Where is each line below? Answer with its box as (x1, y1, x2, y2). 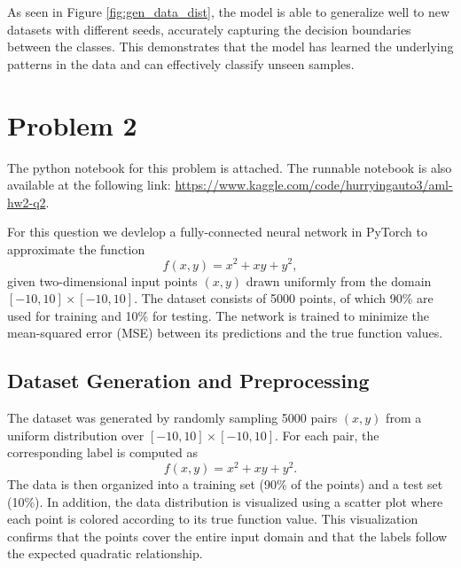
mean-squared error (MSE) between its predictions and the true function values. (7, 323, 443, 342)
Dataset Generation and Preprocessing (7, 367, 370, 394)
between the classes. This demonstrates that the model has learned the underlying (7, 37, 454, 56)
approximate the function (7, 239, 145, 258)
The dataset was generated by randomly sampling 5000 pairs (7, 408, 338, 427)
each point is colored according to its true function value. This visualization (7, 510, 418, 528)
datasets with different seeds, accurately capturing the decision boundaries (7, 19, 411, 38)
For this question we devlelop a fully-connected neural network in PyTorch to (7, 222, 427, 241)
